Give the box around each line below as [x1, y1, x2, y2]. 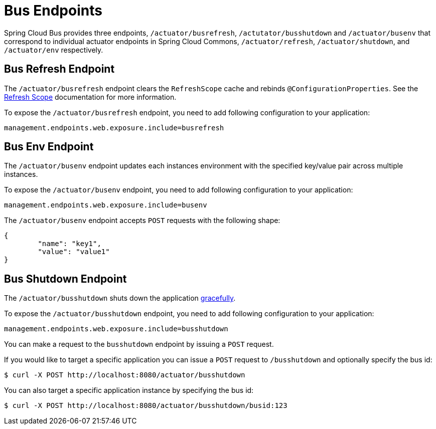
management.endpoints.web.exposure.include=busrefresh [4, 123, 224, 132]
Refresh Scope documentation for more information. [4, 92, 177, 101]
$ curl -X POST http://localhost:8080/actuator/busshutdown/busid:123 [4, 401, 287, 410]
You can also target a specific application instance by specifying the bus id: [4, 386, 254, 395]
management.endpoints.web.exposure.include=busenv [4, 201, 207, 209]
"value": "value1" [38, 248, 110, 256]
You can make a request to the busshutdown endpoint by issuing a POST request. [4, 340, 274, 349]
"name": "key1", [38, 240, 101, 248]
